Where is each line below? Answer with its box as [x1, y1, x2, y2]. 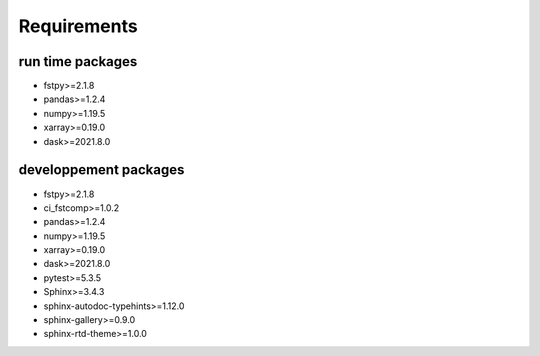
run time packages [18, 53, 138, 70]
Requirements [18, 15, 139, 37]
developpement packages [18, 161, 185, 179]
